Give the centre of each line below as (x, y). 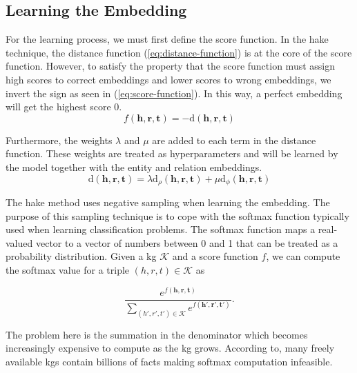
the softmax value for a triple (68, 269)
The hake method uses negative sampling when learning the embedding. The (168, 202)
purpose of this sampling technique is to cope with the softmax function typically (177, 215)
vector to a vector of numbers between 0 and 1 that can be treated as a (187, 242)
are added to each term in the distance (234, 140)
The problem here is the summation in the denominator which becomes (157, 334)
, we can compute (303, 256)
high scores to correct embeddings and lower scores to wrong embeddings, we (168, 79)
